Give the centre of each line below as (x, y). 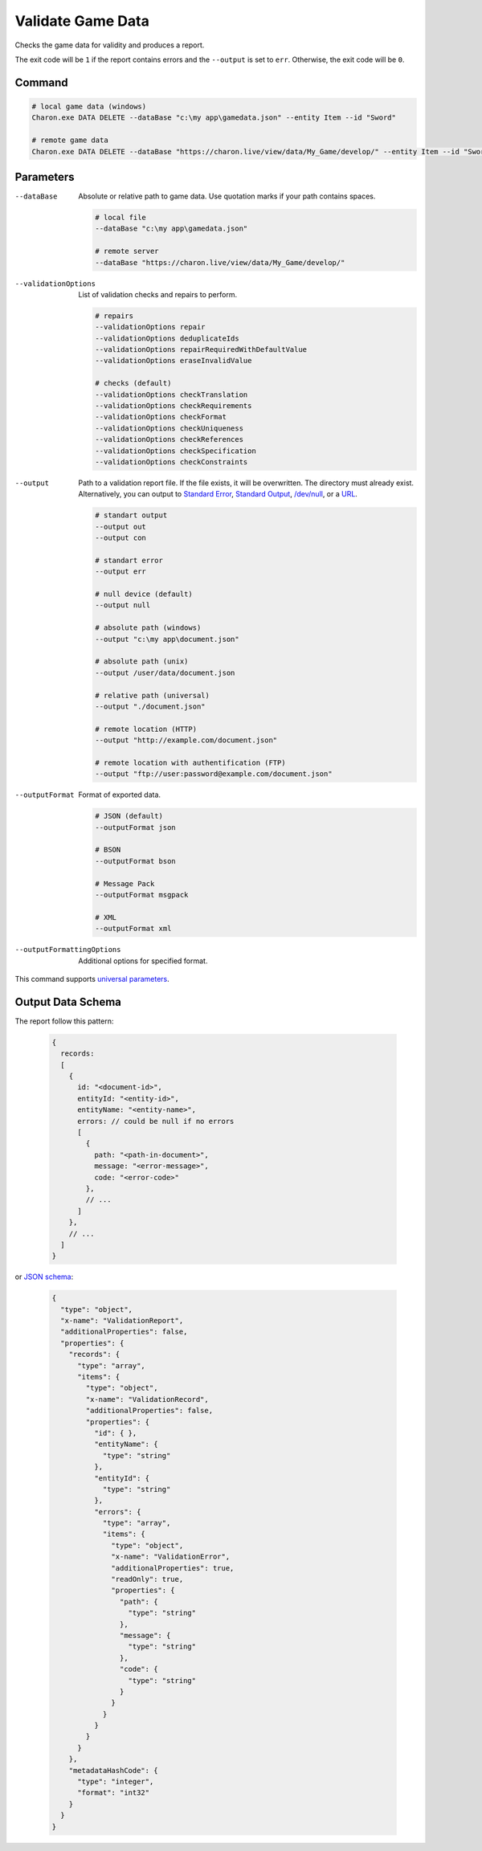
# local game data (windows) (89, 106)
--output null (123, 605)
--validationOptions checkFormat (161, 417)
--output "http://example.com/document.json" (186, 740)
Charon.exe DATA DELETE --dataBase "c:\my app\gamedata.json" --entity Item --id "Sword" (214, 118)
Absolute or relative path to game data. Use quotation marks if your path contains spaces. (227, 196)
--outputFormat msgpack (142, 895)
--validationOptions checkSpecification (176, 451)
